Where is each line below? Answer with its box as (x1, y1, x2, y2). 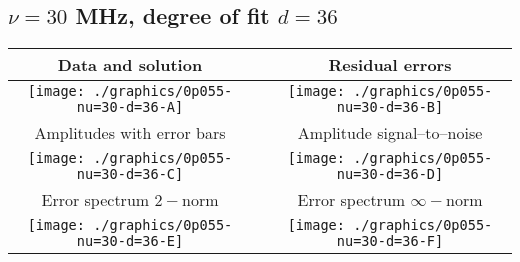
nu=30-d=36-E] (76, 233, 184, 250)
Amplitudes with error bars (34, 121, 226, 145)
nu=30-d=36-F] (336, 233, 444, 250)
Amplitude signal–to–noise (297, 121, 483, 145)
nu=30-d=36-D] (336, 166, 444, 183)
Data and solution (57, 53, 203, 77)
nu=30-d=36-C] (76, 166, 184, 183)
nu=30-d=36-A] (76, 99, 184, 116)
